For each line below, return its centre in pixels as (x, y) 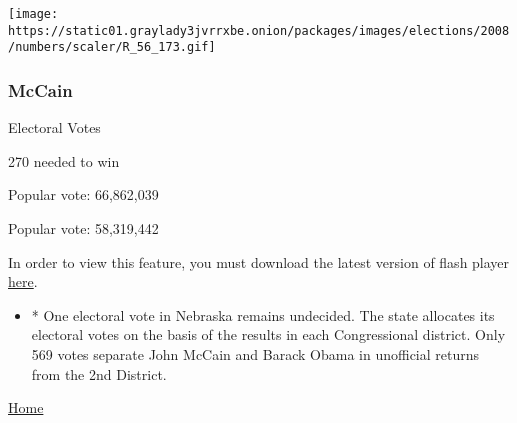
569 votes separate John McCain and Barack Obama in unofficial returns (255, 353)
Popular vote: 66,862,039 (83, 194)
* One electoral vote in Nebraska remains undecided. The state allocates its (263, 314)
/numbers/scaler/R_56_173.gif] (112, 47)
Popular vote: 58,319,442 (83, 227)
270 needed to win (64, 160)
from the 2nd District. (99, 373)
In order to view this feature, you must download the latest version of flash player (259, 261)
